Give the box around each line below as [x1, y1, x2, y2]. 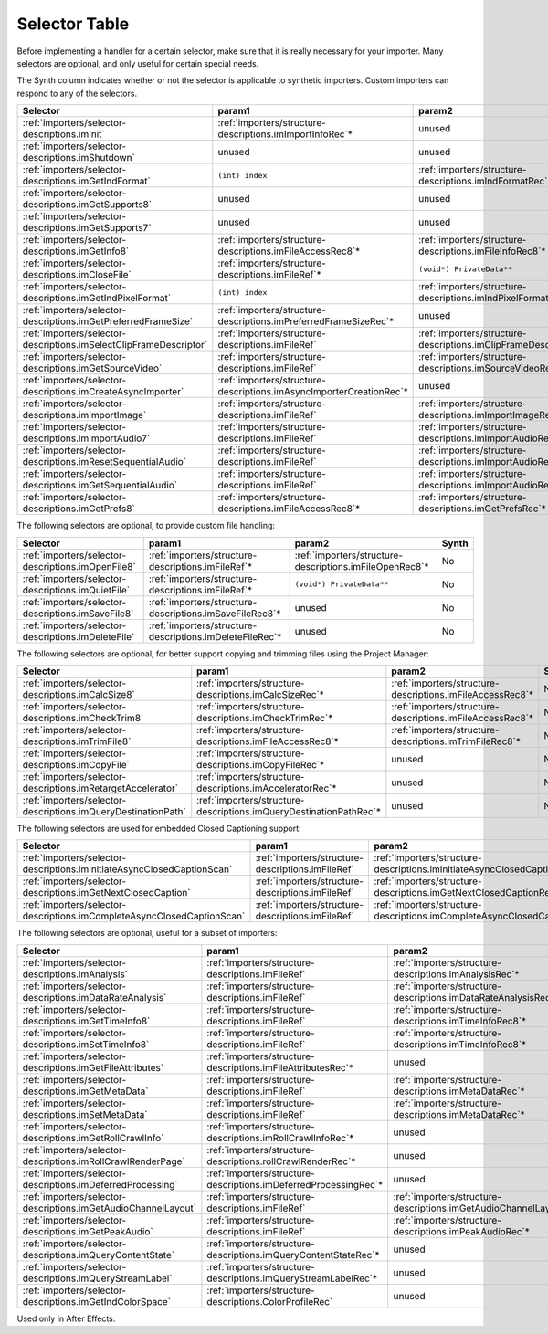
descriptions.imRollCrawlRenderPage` [22, 1155, 186, 1168]
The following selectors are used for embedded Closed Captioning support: [16, 823, 301, 834]
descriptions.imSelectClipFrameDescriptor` [22, 339, 208, 352]
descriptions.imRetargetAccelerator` [22, 782, 178, 794]
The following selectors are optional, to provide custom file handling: [16, 520, 276, 531]
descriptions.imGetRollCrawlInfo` [22, 1131, 164, 1144]
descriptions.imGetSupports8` [22, 198, 153, 211]
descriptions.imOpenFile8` [22, 560, 136, 572]
